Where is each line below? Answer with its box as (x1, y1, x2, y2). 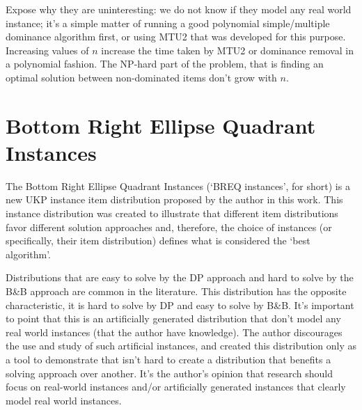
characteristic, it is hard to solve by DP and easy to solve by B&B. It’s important (6, 297, 354, 312)
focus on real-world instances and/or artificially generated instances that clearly (6, 379, 346, 394)
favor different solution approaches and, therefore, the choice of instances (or (6, 219, 332, 234)
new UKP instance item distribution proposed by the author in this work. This (6, 192, 343, 207)
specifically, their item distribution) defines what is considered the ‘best (6, 233, 310, 248)
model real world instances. (6, 393, 122, 407)
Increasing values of (6, 42, 89, 57)
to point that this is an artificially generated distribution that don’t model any (6, 311, 341, 326)
